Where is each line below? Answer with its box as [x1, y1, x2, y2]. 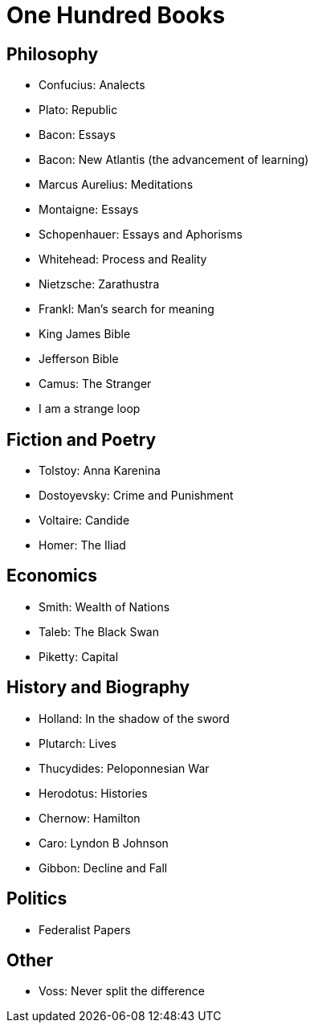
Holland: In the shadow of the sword [39, 711, 230, 725]
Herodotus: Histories [39, 786, 148, 800]
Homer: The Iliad [39, 538, 126, 553]
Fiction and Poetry [6, 429, 157, 450]
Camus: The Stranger [39, 377, 152, 391]
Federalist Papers [39, 922, 131, 937]
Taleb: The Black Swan [39, 624, 159, 639]
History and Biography [6, 677, 190, 698]
